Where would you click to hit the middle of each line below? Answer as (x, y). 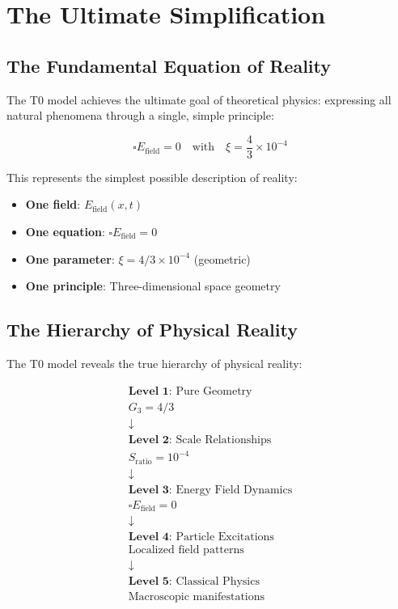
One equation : (65, 232)
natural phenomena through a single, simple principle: (140, 115)
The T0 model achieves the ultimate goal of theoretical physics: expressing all (199, 99)
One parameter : (70, 258)
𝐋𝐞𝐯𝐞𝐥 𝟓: (150, 582)
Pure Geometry (214, 391)
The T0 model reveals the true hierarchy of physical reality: (155, 363)
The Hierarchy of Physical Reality (152, 330)
